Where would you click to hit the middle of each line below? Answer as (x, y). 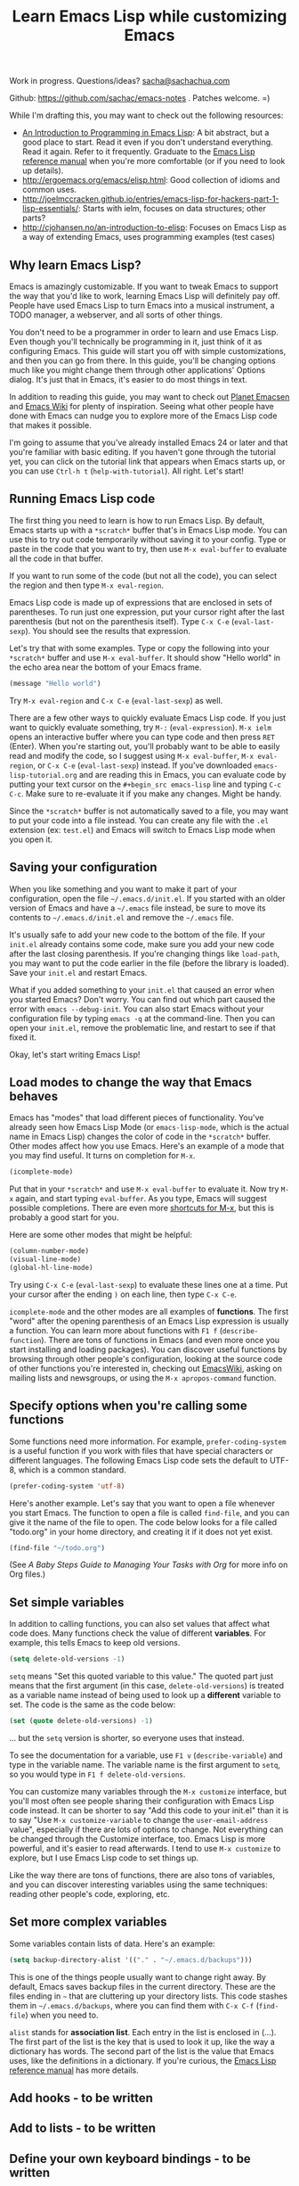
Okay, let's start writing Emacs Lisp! (75, 1054)
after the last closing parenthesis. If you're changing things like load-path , (145, 953)
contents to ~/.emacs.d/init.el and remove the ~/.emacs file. (121, 917)
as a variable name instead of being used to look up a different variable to (145, 1695)
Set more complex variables (88, 1922)
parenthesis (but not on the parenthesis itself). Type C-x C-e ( (122, 621)
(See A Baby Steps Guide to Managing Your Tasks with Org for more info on (149, 1565)
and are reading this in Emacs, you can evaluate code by (182, 774)
